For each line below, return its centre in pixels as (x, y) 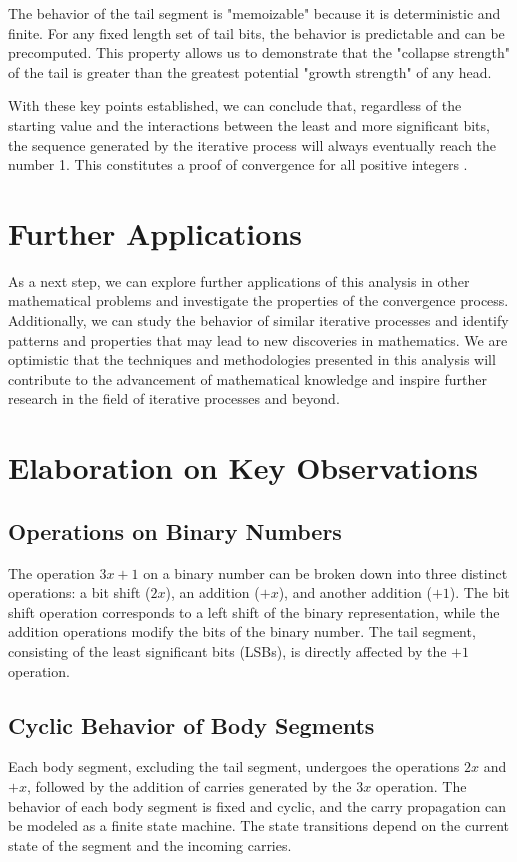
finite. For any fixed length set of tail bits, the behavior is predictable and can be (256, 32)
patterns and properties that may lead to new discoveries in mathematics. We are (258, 339)
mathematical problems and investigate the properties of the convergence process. (258, 300)
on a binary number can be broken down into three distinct (325, 572)
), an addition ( (212, 592)
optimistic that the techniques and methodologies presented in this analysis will (252, 359)
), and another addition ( (355, 592)
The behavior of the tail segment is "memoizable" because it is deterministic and (254, 13)
